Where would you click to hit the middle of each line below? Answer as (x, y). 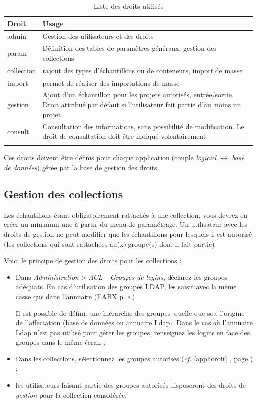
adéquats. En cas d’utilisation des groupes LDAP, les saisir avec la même (126, 287)
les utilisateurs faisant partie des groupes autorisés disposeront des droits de (130, 385)
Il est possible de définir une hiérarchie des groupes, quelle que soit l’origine (130, 313)
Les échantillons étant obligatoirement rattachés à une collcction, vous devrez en (126, 214)
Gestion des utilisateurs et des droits (98, 36)
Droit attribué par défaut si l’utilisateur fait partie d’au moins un (142, 104)
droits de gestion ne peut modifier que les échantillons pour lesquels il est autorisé (128, 234)
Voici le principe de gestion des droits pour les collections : (93, 260)
